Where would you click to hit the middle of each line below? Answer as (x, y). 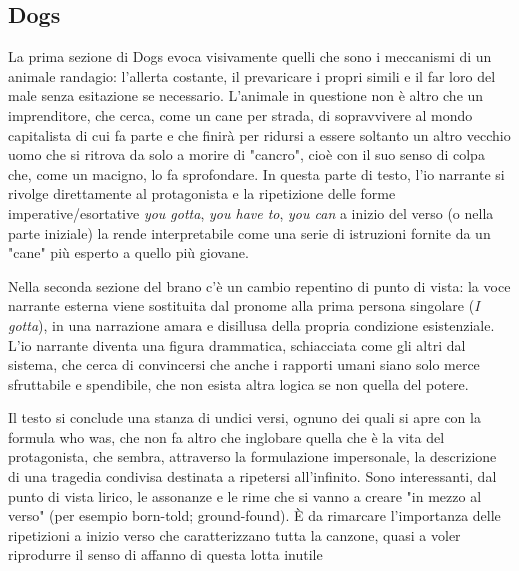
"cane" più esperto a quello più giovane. (128, 252)
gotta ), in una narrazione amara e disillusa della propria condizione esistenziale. (251, 324)
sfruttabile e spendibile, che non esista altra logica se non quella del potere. (238, 383)
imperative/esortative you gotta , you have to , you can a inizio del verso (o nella (251, 212)
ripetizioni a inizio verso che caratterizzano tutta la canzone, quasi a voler (234, 534)
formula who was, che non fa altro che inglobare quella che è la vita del (226, 436)
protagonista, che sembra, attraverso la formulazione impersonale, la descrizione (252, 456)
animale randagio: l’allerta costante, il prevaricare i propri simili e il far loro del (252, 75)
